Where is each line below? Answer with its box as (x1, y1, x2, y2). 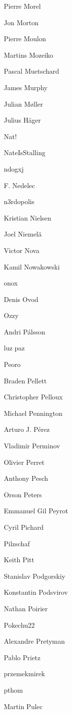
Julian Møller (4, 98, 43, 109)
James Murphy (4, 82, 48, 92)
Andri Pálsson (4, 326, 45, 336)
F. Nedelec (4, 180, 35, 190)
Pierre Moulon (4, 33, 46, 44)
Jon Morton (4, 17, 39, 27)
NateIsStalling (4, 147, 46, 158)
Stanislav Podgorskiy (4, 570, 65, 581)
